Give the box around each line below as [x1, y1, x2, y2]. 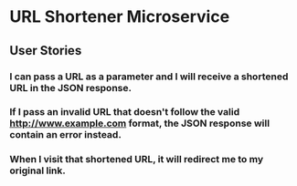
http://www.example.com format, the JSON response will [9, 117, 270, 129]
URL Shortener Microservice [9, 6, 230, 27]
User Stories [9, 43, 82, 58]
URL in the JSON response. [9, 81, 133, 94]
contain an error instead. [9, 129, 122, 141]
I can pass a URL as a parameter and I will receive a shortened [9, 70, 289, 83]
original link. [9, 164, 66, 177]
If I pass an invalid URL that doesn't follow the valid [9, 106, 240, 119]
